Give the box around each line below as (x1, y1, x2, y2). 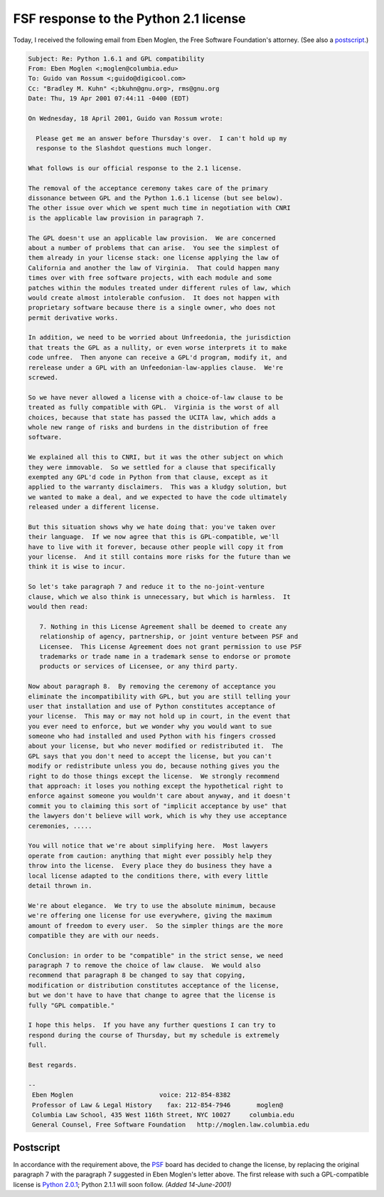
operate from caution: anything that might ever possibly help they (28, 852, 272, 859)
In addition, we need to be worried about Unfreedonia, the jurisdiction (28, 333, 291, 342)
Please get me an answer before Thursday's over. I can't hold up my (36, 134, 287, 142)
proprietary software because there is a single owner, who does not (28, 303, 276, 312)
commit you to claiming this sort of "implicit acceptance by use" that (28, 802, 287, 810)
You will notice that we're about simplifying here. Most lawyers (28, 842, 269, 850)
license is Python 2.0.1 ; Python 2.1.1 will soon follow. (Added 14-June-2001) (13, 1180, 232, 1188)
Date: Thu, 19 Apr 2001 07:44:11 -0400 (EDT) (28, 95, 190, 103)
